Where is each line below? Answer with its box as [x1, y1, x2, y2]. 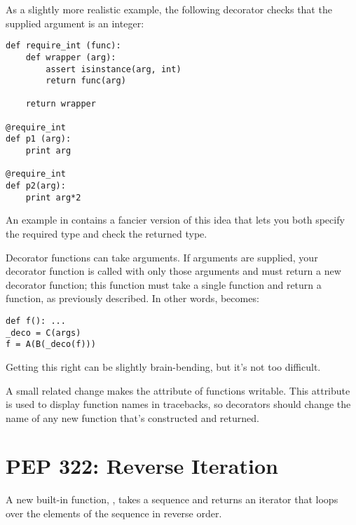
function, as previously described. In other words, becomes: [6, 291, 259, 306]
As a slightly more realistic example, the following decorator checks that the [6, 2, 332, 16]
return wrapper [25, 99, 96, 109]
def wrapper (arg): [25, 52, 116, 62]
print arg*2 [25, 192, 81, 203]
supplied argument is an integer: [6, 15, 144, 30]
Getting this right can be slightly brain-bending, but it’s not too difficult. [6, 359, 321, 374]
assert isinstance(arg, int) [46, 64, 182, 74]
